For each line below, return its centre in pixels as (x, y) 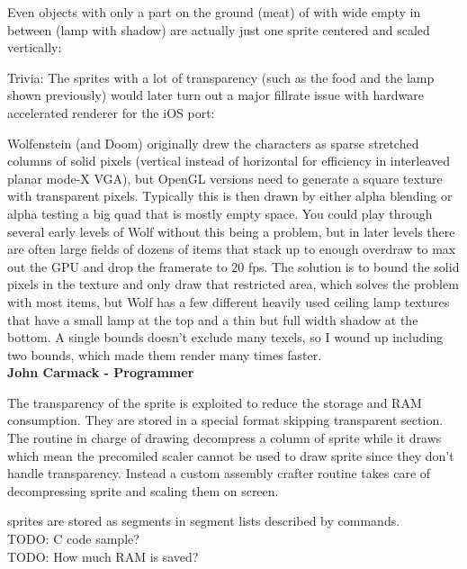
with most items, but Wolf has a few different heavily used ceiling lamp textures (229, 301)
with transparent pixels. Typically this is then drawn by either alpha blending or (230, 196)
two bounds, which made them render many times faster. (165, 354)
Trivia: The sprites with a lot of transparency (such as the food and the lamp (221, 77)
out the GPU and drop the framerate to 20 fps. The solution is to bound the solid (233, 266)
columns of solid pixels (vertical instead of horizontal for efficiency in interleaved (229, 161)
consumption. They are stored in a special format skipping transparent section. (225, 420)
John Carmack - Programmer (101, 372)
